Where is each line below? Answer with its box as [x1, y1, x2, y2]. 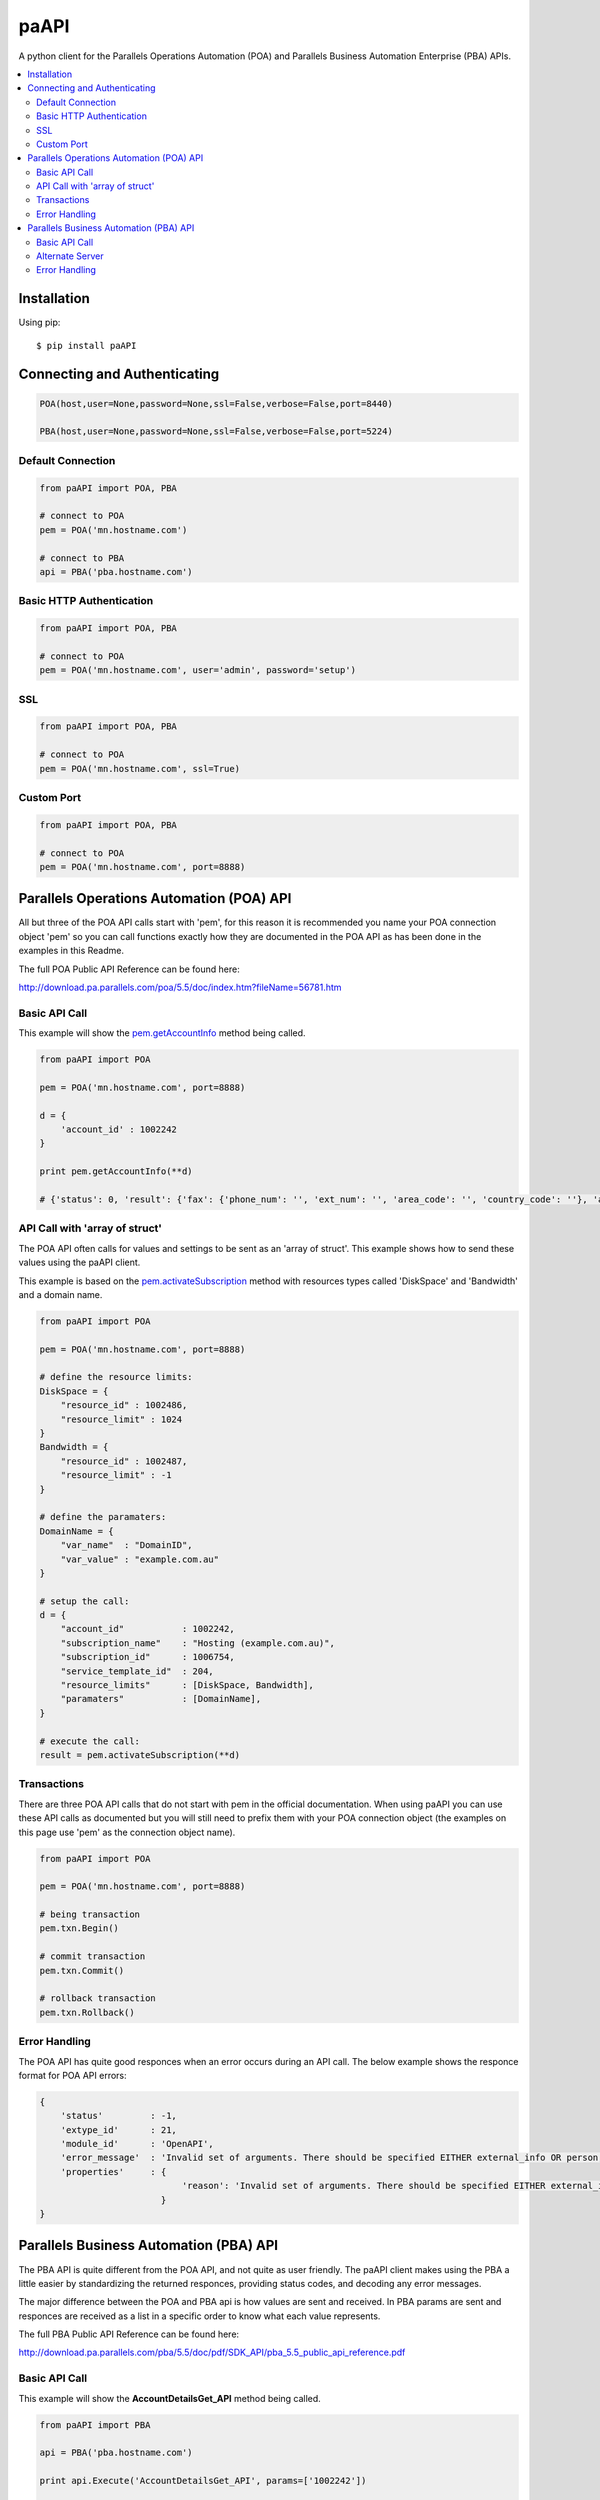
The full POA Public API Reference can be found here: [18, 963, 240, 975]
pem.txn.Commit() [39, 1965, 125, 1976]
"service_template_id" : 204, [60, 1665, 214, 1677]
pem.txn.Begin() [39, 1923, 120, 1934]
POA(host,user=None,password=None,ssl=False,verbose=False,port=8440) [39, 398, 394, 409]
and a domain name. [18, 1288, 103, 1300]
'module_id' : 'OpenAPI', [60, 2138, 214, 2150]
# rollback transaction [39, 1993, 157, 2004]
